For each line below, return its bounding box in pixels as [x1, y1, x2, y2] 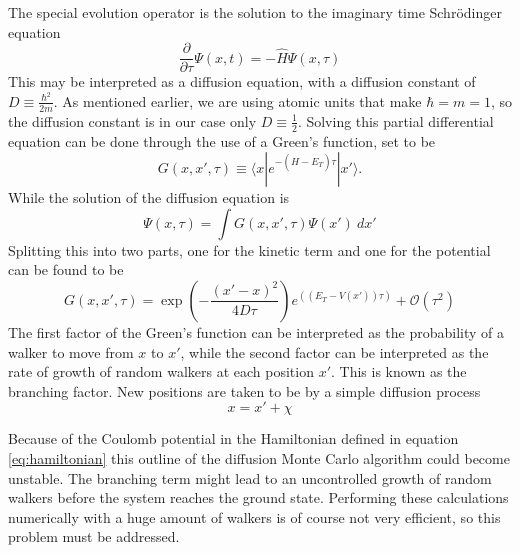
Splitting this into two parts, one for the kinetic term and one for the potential [8, 239, 491, 260]
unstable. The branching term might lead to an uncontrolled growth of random [8, 467, 492, 488]
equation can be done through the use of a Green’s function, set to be [8, 130, 436, 151]
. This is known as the [331, 361, 467, 382]
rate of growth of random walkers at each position [8, 361, 314, 382]
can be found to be [8, 259, 124, 280]
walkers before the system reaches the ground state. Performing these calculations [8, 487, 509, 508]
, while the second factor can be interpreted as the [180, 341, 489, 362]
